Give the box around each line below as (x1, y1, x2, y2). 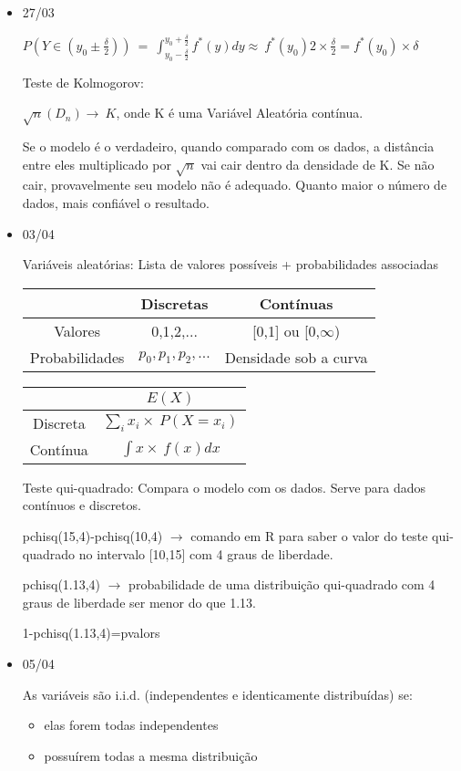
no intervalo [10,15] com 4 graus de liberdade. (78, 544, 333, 563)
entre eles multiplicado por (22, 154, 171, 173)
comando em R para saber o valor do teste (190, 526, 428, 545)
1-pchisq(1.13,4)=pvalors (22, 623, 160, 642)
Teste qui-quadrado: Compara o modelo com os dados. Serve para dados (22, 477, 426, 496)
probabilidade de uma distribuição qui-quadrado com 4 (128, 575, 435, 594)
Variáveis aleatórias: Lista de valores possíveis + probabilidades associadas (22, 255, 438, 274)
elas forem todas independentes (44, 715, 219, 735)
